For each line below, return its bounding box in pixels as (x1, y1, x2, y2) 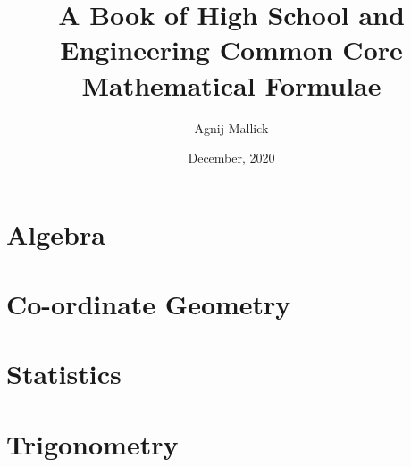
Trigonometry (6, 425, 179, 462)
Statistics (6, 355, 122, 392)
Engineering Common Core (60, 31, 403, 68)
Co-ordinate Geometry (6, 286, 291, 322)
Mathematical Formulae (81, 66, 382, 103)
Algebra (6, 215, 105, 252)
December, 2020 (188, 148, 275, 167)
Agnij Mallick (194, 118, 269, 137)
